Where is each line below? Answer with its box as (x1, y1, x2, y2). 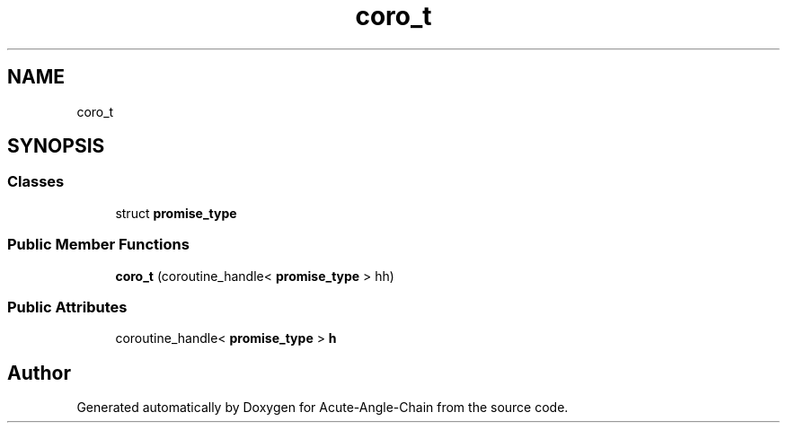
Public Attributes (7, 297, 128, 316)
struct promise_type (115, 205, 237, 221)
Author (7, 361, 71, 384)
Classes (7, 172, 65, 191)
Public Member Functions (7, 235, 190, 254)
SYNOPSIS (7, 135, 105, 158)
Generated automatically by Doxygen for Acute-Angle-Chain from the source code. (76, 399, 569, 416)
